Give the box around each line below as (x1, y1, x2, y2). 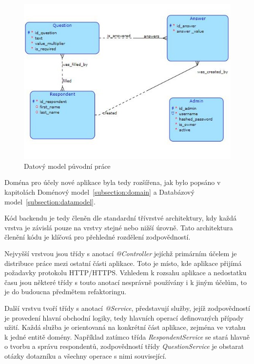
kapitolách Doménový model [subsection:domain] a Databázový (4, 186, 195, 197)
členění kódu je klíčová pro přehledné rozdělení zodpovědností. (4, 232, 191, 242)
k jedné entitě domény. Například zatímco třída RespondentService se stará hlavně (4, 331, 250, 342)
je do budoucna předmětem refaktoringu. (4, 286, 127, 297)
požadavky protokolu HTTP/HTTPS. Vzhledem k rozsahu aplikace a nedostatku (4, 267, 247, 278)
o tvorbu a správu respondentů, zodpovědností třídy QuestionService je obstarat (4, 341, 244, 351)
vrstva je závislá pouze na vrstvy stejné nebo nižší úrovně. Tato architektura (4, 222, 233, 232)
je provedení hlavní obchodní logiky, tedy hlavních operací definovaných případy (4, 312, 244, 323)
